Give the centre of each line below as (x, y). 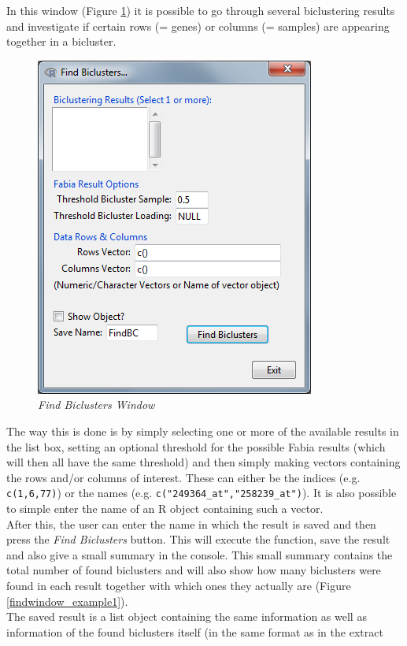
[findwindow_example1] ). (67, 601)
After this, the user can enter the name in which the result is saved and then (191, 523)
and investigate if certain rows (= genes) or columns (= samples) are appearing (198, 26)
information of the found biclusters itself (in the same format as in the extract (195, 631)
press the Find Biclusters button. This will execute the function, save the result (198, 539)
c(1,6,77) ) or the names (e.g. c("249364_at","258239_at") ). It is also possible (202, 493)
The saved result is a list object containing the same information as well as (187, 616)
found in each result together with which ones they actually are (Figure (179, 585)
